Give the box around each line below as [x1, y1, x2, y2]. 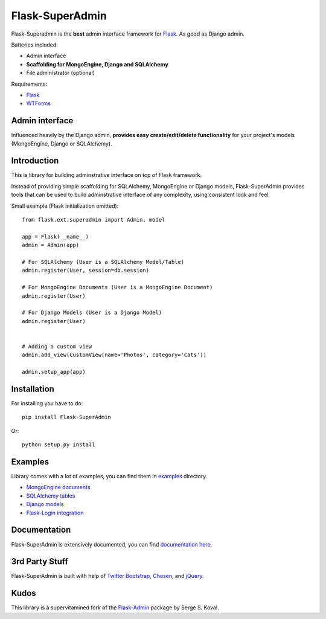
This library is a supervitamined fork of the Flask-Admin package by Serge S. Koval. [11, 604, 220, 611]
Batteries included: [11, 41, 59, 48]
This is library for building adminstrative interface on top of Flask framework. [11, 172, 202, 179]
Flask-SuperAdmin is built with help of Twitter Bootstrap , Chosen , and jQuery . [11, 572, 204, 580]
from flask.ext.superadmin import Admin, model [22, 216, 165, 223]
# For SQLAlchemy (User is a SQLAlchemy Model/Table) [22, 258, 184, 265]
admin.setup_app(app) [22, 368, 86, 376]
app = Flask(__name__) [22, 233, 89, 240]
